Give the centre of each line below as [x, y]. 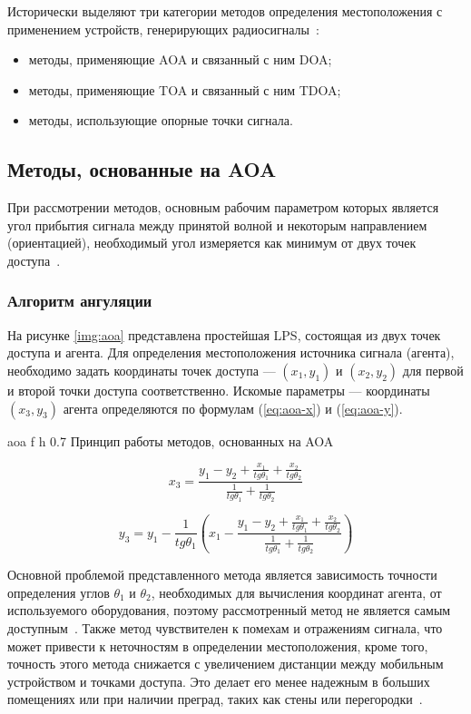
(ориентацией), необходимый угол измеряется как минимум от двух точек [212, 243]
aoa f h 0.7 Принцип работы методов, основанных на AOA [171, 440]
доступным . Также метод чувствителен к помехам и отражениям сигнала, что [225, 627]
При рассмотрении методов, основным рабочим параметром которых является [223, 207]
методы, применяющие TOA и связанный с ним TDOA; [185, 89]
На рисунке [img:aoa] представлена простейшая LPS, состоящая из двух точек [224, 334]
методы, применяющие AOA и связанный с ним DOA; [180, 59]
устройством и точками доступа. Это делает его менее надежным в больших [219, 681]
